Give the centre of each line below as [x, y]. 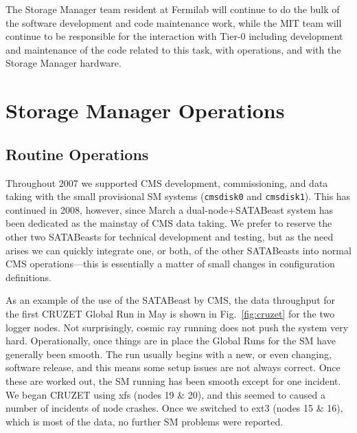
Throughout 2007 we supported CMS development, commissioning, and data [167, 182]
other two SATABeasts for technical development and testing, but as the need [170, 236]
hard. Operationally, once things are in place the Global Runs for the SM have [171, 341]
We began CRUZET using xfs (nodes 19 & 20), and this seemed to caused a [165, 394]
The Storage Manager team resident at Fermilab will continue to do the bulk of [173, 9]
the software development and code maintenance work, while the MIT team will [174, 22]
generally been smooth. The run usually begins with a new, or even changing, [169, 354]
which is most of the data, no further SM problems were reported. [145, 421]
